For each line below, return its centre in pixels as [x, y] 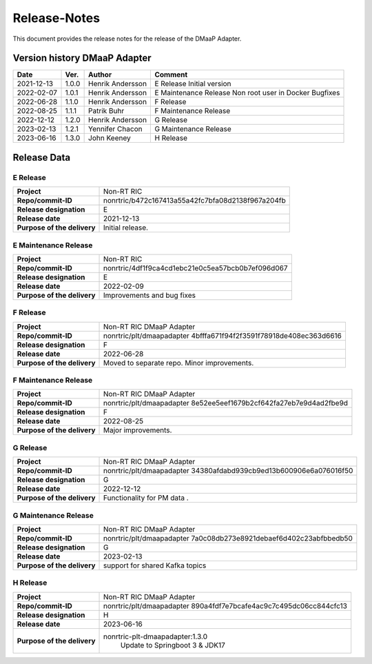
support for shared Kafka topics [155, 565]
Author [100, 74]
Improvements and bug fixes [150, 295]
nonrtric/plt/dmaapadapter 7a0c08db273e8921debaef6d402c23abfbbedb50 [228, 538]
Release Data [42, 158]
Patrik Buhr [106, 111]
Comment [171, 74]
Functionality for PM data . [146, 498]
